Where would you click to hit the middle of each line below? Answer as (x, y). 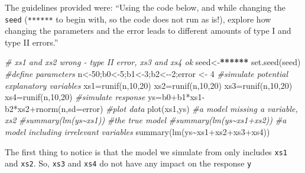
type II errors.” (32, 42)
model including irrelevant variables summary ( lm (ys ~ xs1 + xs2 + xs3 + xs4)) (137, 132)
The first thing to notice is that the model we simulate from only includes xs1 (146, 151)
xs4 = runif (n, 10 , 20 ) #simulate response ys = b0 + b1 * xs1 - (105, 97)
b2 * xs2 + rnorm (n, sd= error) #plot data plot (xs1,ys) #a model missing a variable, (151, 108)
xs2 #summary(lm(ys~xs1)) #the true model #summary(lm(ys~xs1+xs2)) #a (146, 120)
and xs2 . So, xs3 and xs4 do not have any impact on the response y (128, 163)
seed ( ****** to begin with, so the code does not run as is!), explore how (138, 19)
